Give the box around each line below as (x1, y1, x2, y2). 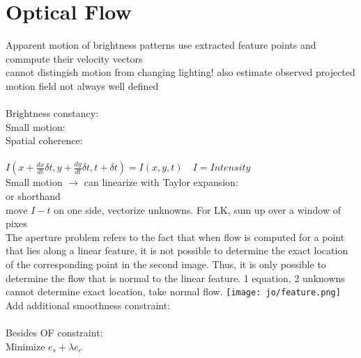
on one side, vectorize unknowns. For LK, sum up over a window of (54, 202, 341, 217)
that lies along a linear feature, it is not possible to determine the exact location (6, 243, 348, 258)
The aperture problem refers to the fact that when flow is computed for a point (6, 229, 345, 244)
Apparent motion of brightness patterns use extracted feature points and (6, 38, 316, 52)
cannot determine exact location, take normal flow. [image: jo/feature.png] (6, 284, 341, 299)
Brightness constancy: (6, 106, 99, 120)
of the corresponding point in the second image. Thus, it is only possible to (6, 257, 326, 272)
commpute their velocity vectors (6, 51, 143, 65)
